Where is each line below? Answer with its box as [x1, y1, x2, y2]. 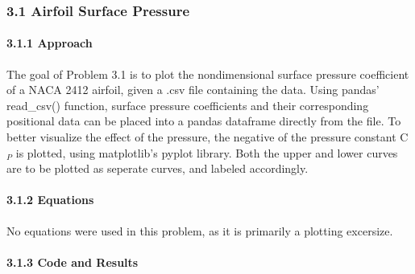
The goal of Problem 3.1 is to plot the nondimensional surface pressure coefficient [6, 65, 409, 82]
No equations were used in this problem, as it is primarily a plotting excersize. [6, 222, 393, 239]
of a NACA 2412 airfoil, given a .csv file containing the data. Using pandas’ [6, 81, 380, 98]
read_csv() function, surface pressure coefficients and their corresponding [6, 96, 369, 113]
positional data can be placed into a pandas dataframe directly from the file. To [6, 112, 401, 129]
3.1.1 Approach [6, 35, 93, 51]
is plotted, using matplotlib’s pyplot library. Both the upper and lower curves [15, 144, 398, 161]
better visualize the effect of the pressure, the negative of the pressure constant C [6, 129, 409, 145]
